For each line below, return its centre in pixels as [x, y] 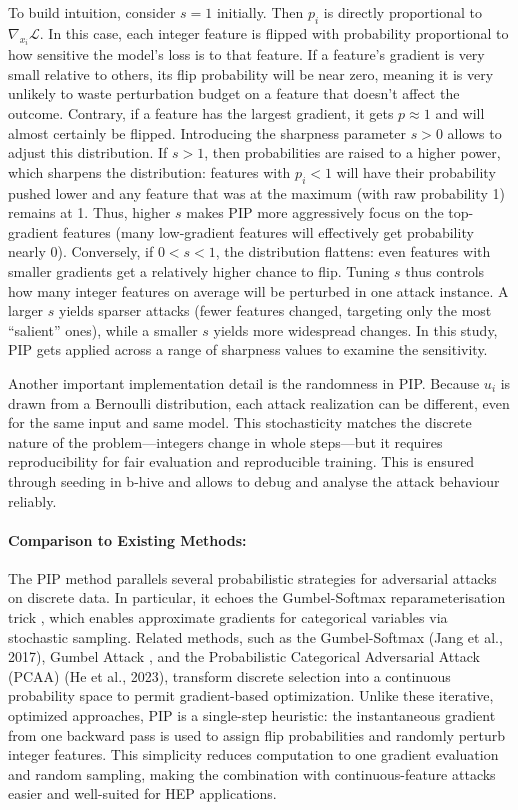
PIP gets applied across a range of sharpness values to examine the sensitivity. [248, 349]
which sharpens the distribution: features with [149, 171]
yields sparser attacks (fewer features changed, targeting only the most [275, 310]
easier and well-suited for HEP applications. [142, 793]
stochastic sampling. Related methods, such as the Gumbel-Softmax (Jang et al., [255, 636]
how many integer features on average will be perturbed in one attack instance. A [258, 290]
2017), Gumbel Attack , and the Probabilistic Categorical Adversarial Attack [244, 656]
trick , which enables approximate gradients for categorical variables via [228, 617]
